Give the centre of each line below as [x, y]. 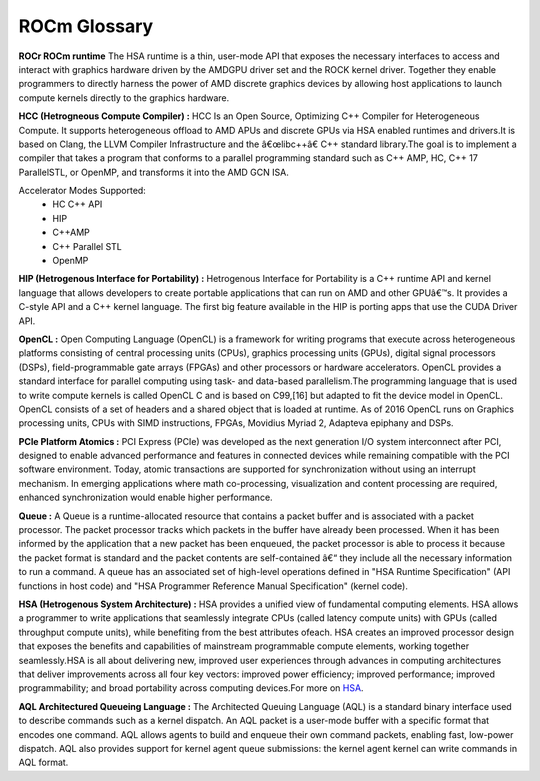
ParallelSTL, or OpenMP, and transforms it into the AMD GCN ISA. [153, 172]
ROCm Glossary [86, 26]
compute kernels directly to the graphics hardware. [124, 97]
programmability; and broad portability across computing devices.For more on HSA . [191, 688]
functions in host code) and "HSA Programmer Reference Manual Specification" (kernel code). [213, 586]
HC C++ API [77, 204]
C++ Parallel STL [87, 246]
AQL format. [43, 762]
